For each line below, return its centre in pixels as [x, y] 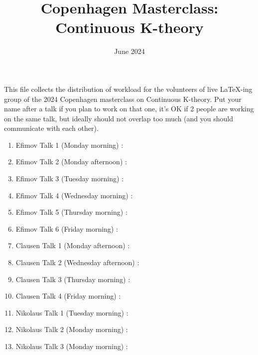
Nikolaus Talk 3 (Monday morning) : [72, 346]
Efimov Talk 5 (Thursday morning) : [71, 212]
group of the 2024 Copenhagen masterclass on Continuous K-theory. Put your [123, 99]
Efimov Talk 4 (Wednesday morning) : [74, 195]
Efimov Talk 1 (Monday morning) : [69, 145]
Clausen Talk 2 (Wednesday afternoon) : [77, 262]
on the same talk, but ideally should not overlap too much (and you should [119, 118]
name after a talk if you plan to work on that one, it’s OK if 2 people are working [129, 109]
